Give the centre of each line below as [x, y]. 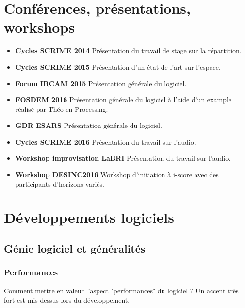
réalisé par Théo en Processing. [62, 109]
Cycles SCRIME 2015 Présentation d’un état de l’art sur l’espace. [118, 66]
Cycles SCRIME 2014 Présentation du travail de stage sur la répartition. [128, 50]
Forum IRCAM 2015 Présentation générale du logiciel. [101, 83]
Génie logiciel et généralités [75, 248]
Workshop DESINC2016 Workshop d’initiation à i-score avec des [117, 174]
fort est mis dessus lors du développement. [67, 300]
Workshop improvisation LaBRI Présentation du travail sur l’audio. [123, 158]
